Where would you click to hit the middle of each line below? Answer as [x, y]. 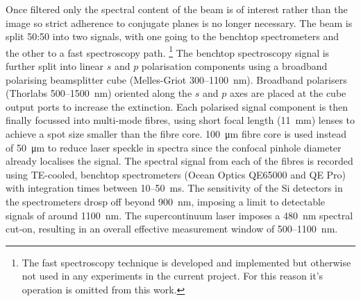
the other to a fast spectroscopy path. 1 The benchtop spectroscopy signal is [168, 51]
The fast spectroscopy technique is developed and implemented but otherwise [186, 262]
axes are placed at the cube [288, 93]
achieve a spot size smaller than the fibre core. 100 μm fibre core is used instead [176, 134]
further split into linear [55, 66]
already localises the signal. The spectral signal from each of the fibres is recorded [179, 161]
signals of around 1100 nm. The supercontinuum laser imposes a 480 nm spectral [179, 215]
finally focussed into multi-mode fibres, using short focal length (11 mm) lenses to [180, 120]
